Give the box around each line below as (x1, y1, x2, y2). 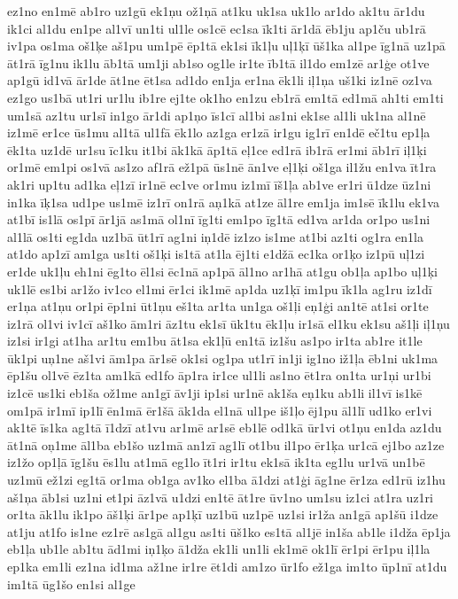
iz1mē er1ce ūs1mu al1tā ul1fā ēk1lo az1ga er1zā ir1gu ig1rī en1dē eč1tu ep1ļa (7, 123, 431, 142)
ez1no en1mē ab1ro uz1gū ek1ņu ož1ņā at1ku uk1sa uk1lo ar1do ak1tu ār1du (7, 2, 425, 19)
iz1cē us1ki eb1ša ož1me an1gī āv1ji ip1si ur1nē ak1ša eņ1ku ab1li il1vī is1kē (7, 384, 423, 402)
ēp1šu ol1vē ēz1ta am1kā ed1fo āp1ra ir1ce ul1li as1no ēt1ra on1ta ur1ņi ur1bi (7, 366, 431, 385)
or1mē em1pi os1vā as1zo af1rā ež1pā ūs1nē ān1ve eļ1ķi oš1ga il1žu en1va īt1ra (7, 158, 437, 176)
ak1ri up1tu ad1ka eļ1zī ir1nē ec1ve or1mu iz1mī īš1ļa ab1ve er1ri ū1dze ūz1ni (7, 175, 431, 193)
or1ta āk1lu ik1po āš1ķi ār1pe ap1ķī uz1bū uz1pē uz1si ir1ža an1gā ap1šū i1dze (7, 505, 439, 524)
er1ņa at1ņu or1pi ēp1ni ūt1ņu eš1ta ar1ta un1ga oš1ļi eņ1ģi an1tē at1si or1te (7, 297, 429, 315)
